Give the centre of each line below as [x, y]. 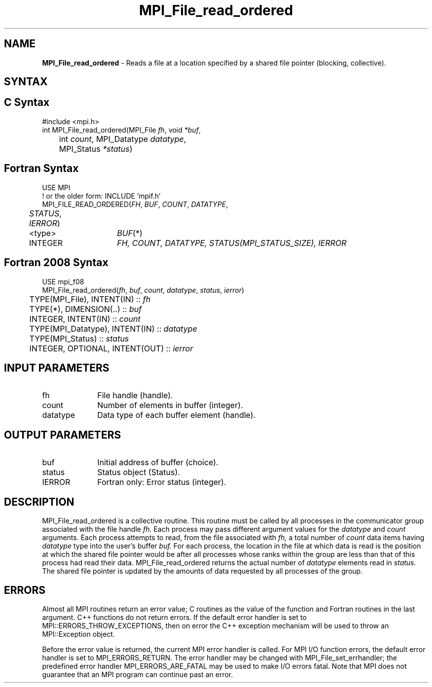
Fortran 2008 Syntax [56, 263]
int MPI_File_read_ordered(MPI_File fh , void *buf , [121, 130]
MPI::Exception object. [78, 634]
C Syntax [27, 103]
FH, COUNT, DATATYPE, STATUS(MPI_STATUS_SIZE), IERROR [232, 243]
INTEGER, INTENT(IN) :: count [85, 319]
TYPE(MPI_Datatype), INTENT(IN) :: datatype [113, 328]
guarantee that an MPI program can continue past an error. [138, 674]
